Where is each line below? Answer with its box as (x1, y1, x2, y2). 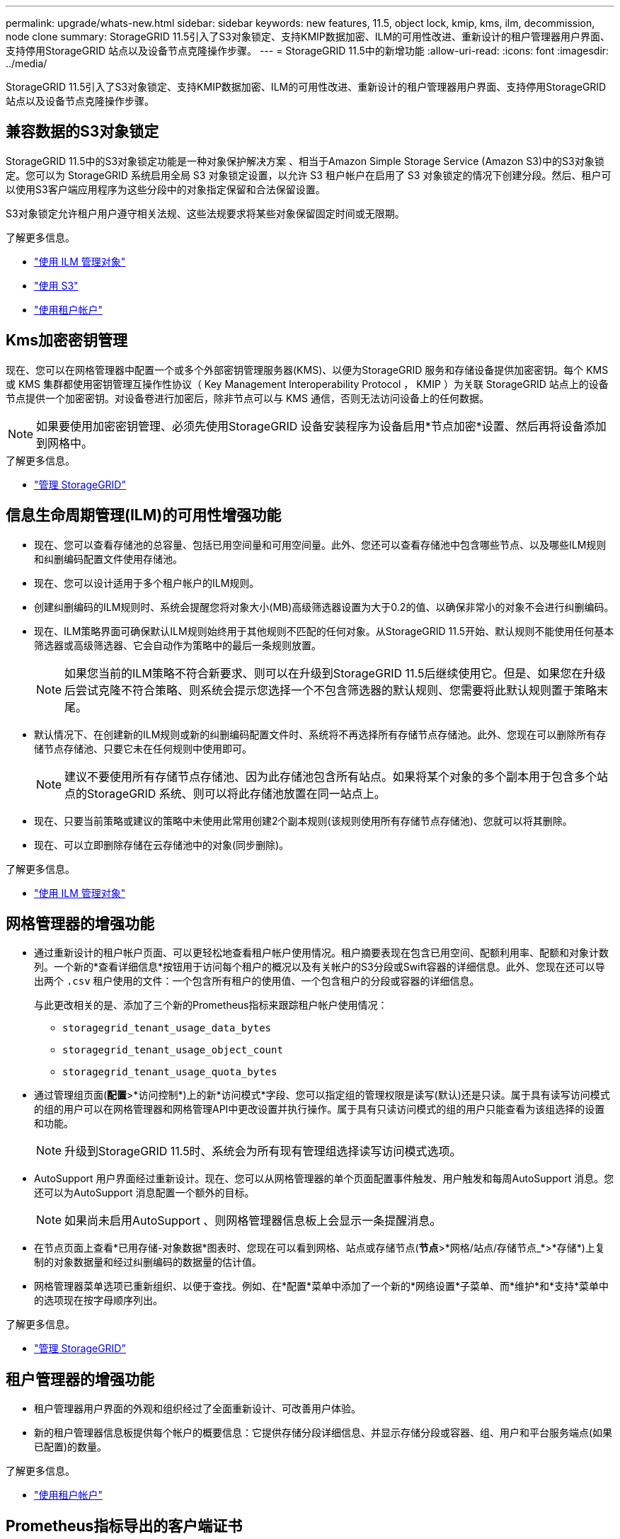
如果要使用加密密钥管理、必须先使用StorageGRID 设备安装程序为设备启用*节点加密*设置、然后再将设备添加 (36, 418, 607, 433)
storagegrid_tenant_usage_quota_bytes (62, 1066, 277, 1078)
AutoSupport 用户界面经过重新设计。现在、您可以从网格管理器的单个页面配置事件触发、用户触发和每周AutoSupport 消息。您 (34, 1172, 614, 1185)
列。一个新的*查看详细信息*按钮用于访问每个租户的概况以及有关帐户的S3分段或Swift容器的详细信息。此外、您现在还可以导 (34, 961, 605, 973)
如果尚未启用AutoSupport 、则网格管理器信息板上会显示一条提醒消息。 (64, 1213, 442, 1228)
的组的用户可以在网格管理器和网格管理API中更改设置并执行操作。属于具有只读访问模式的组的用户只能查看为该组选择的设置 (34, 1103, 605, 1116)
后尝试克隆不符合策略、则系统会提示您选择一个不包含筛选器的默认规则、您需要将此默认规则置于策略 (64, 682, 597, 697)
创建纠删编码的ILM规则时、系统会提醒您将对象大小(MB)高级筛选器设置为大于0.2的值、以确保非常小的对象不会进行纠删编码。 (34, 600, 614, 613)
